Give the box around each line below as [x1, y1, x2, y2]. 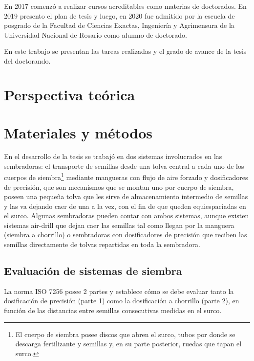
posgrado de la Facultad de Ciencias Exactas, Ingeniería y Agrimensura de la [4, 20, 234, 30]
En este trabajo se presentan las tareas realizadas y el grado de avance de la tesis [4, 46, 247, 56]
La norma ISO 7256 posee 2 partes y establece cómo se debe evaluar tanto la [4, 286, 234, 296]
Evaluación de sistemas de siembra [4, 263, 182, 278]
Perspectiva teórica [4, 84, 135, 104]
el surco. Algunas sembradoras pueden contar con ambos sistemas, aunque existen [4, 210, 249, 221]
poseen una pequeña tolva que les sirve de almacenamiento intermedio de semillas [4, 191, 248, 202]
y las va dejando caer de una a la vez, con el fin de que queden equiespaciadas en [4, 201, 246, 211]
